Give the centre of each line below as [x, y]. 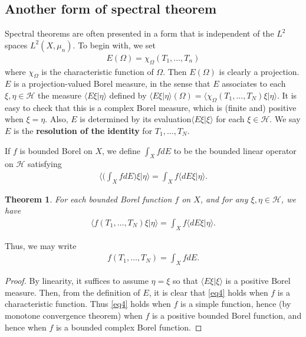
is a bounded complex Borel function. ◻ [129, 327]
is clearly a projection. [259, 71]
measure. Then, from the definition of [73, 292]
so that [185, 281]
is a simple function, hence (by [236, 304]
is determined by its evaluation [136, 119]
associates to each [254, 84]
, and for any [224, 199]
